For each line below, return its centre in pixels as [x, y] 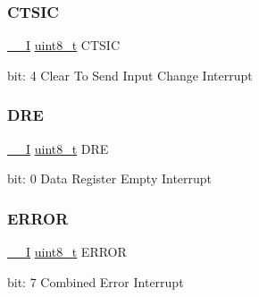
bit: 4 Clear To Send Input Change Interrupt [130, 75]
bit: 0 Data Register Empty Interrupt [110, 178]
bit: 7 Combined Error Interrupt [96, 281]
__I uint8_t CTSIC [64, 45]
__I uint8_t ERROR [67, 252]
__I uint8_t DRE [58, 148]
